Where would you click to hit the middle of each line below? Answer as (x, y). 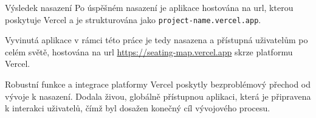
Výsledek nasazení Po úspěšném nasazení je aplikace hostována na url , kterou (149, 7)
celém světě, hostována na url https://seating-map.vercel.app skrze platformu (149, 51)
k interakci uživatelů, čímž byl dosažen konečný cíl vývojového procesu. (138, 108)
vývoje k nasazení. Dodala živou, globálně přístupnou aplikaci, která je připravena (158, 96)
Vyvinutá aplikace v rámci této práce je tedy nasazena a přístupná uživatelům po (156, 40)
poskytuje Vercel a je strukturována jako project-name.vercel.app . (133, 19)
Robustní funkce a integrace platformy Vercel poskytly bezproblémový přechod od (158, 84)
